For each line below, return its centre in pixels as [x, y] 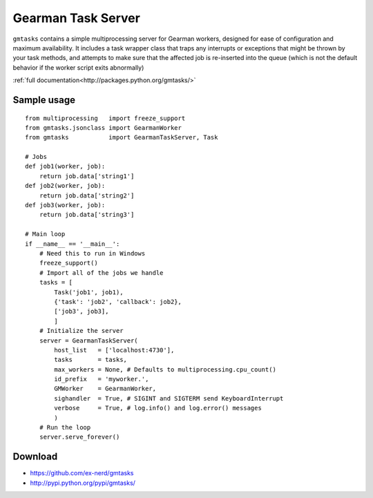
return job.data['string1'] [87, 176]
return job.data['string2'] [87, 195]
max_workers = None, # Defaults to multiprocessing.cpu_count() [165, 369]
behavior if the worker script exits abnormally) [78, 67]
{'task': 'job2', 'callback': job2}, [118, 301]
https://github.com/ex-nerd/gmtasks [82, 473]
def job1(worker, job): [65, 166]
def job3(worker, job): [65, 205]
